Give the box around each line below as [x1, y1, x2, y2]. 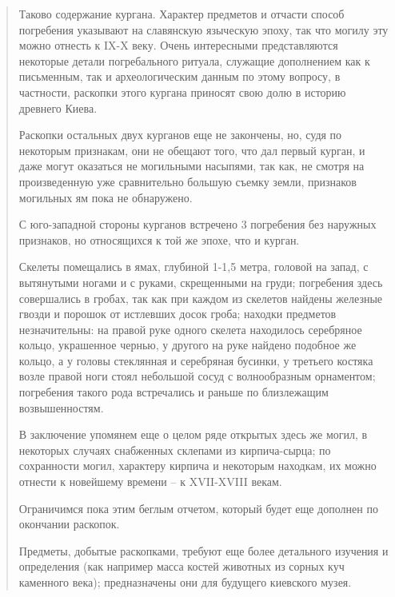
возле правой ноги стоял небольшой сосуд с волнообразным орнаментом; [18, 368, 376, 384]
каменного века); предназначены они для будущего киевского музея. [18, 574, 352, 590]
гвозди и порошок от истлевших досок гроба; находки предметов [18, 305, 337, 322]
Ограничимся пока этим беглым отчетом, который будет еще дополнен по [18, 499, 378, 516]
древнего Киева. [18, 99, 98, 116]
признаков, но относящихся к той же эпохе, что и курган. [18, 231, 300, 248]
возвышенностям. [18, 399, 104, 416]
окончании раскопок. [18, 515, 120, 532]
